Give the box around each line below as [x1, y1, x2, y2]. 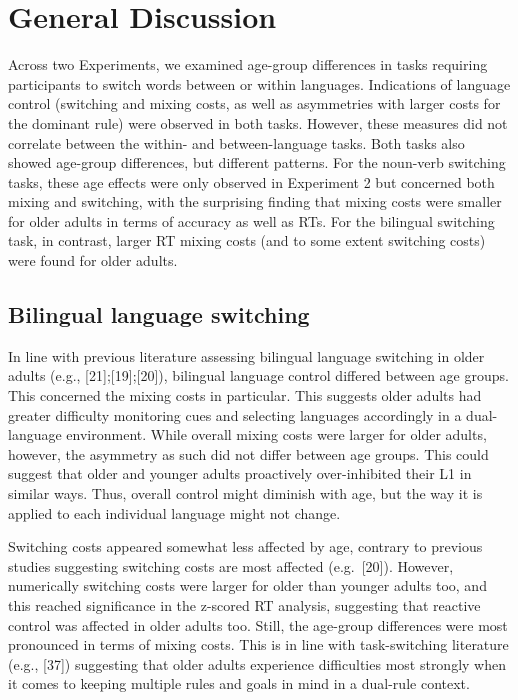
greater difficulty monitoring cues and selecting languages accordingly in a [8, 404, 462, 425]
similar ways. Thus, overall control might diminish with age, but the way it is [8, 483, 483, 504]
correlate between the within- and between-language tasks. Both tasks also [8, 132, 465, 153]
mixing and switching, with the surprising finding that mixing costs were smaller [8, 191, 502, 212]
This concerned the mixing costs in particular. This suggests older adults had [8, 385, 482, 406]
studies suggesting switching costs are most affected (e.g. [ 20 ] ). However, [8, 555, 454, 576]
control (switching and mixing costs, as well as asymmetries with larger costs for [8, 93, 501, 114]
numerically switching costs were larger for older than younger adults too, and [8, 575, 487, 596]
